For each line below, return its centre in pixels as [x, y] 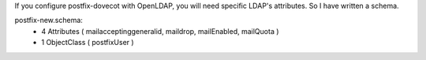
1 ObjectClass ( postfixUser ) [88, 43]
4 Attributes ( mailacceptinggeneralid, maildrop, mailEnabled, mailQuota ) [160, 31]
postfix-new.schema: [49, 21]
